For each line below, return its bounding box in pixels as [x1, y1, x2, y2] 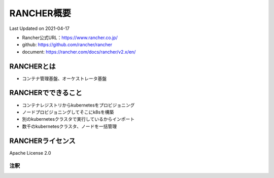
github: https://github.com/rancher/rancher [22, 42, 113, 48]
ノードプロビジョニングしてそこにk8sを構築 [22, 109, 114, 115]
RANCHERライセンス [9, 136, 76, 145]
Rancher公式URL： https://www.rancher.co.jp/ [22, 34, 118, 41]
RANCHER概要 [9, 8, 71, 19]
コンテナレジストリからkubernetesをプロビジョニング [22, 102, 135, 108]
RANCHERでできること [9, 89, 82, 97]
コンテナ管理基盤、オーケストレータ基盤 [22, 75, 107, 81]
